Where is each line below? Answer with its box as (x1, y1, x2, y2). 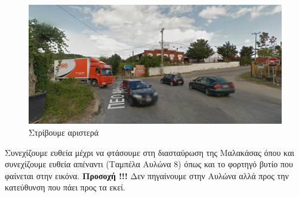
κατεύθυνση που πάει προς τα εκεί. (5, 181, 125, 193)
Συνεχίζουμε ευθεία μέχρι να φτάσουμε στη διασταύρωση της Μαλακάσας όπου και (5, 146, 295, 158)
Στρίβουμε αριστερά (29, 126, 99, 138)
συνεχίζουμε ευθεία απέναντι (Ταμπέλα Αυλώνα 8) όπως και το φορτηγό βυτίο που (5, 158, 293, 170)
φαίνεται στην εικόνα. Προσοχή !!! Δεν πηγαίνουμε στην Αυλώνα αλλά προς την (5, 169, 289, 182)
